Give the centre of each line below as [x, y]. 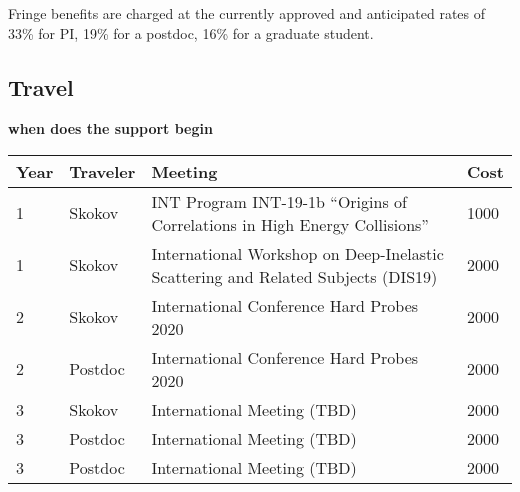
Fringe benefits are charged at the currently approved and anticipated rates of [247, 13]
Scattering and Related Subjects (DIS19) [294, 276]
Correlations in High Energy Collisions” [290, 224]
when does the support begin [110, 128]
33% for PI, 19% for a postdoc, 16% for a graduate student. [191, 32]
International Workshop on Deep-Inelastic [297, 253]
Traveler [102, 171]
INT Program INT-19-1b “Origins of [279, 201]
